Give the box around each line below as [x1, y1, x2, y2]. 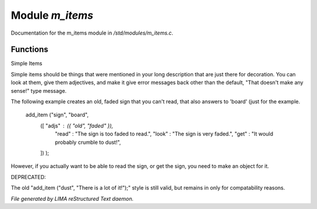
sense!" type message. [11, 87, 67, 94]
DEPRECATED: [11, 173, 46, 180]
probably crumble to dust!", [55, 139, 122, 146]
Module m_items [11, 9, 93, 22]
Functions [11, 45, 49, 55]
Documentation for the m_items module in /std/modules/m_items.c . [11, 29, 173, 36]
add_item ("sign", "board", [25, 112, 89, 119]
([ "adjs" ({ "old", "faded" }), [40, 122, 114, 129]
